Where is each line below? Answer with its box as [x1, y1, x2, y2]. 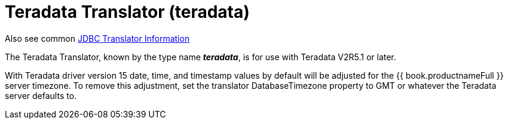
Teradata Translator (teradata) [5, 2, 250, 22]
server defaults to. [5, 90, 77, 101]
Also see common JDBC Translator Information [5, 33, 190, 44]
